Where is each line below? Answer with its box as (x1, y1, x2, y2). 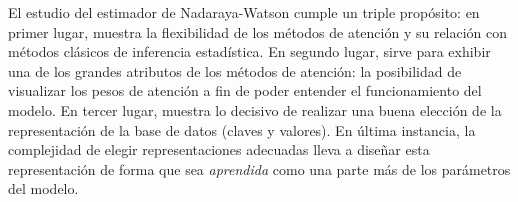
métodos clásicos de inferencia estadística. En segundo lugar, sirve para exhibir (8, 41, 491, 62)
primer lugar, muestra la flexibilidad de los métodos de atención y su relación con (8, 21, 508, 42)
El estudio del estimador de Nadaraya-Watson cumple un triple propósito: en (8, 2, 480, 22)
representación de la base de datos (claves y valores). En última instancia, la (8, 119, 476, 140)
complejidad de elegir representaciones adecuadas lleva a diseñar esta (8, 139, 430, 160)
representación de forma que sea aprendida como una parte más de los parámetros (8, 158, 511, 179)
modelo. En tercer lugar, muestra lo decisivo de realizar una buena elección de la (8, 99, 502, 120)
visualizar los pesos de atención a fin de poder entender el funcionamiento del (8, 80, 482, 101)
